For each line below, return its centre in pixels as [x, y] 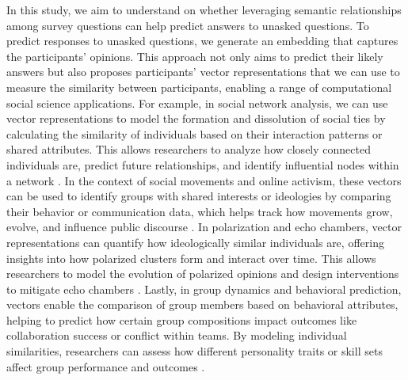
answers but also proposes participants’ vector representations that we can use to [203, 72]
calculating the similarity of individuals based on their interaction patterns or [194, 133]
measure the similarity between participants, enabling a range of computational [199, 87]
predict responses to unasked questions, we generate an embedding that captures [202, 41]
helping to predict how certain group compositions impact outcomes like [182, 319]
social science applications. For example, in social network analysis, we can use [197, 103]
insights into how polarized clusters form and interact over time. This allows [191, 258]
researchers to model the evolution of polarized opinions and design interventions [203, 274]
